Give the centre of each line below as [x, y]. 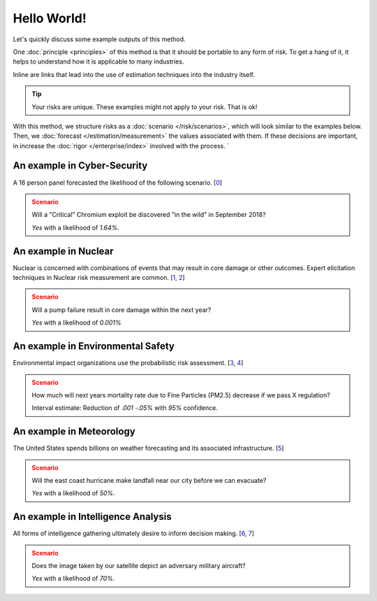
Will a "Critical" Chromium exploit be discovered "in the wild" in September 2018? [149, 215]
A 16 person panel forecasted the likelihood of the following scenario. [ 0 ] [118, 183]
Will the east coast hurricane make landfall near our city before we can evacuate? [149, 480]
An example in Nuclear [64, 251]
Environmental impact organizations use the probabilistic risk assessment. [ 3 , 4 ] [128, 363]
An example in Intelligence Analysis [92, 517]
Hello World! [50, 18]
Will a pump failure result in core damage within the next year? [121, 310]
